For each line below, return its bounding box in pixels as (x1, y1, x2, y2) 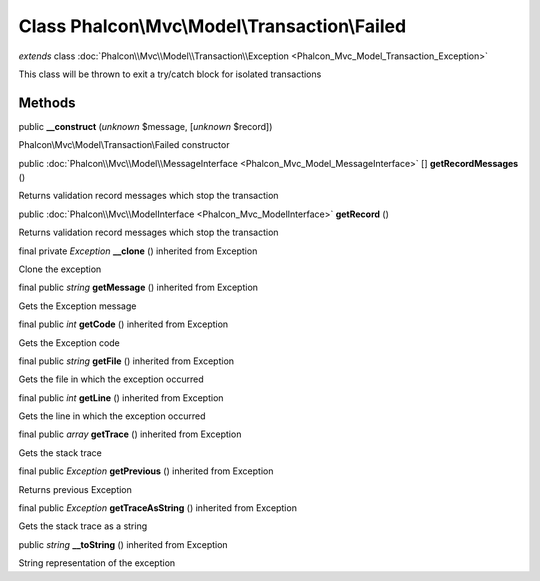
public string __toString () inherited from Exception (18, 538, 229, 550)
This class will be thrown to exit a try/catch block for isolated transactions (18, 68, 322, 80)
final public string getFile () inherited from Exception (18, 355, 235, 367)
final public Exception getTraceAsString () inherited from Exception (18, 502, 297, 514)
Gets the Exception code (18, 336, 120, 349)
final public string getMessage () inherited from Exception (18, 281, 259, 294)
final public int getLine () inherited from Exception (18, 391, 224, 404)
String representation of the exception (18, 557, 176, 569)
